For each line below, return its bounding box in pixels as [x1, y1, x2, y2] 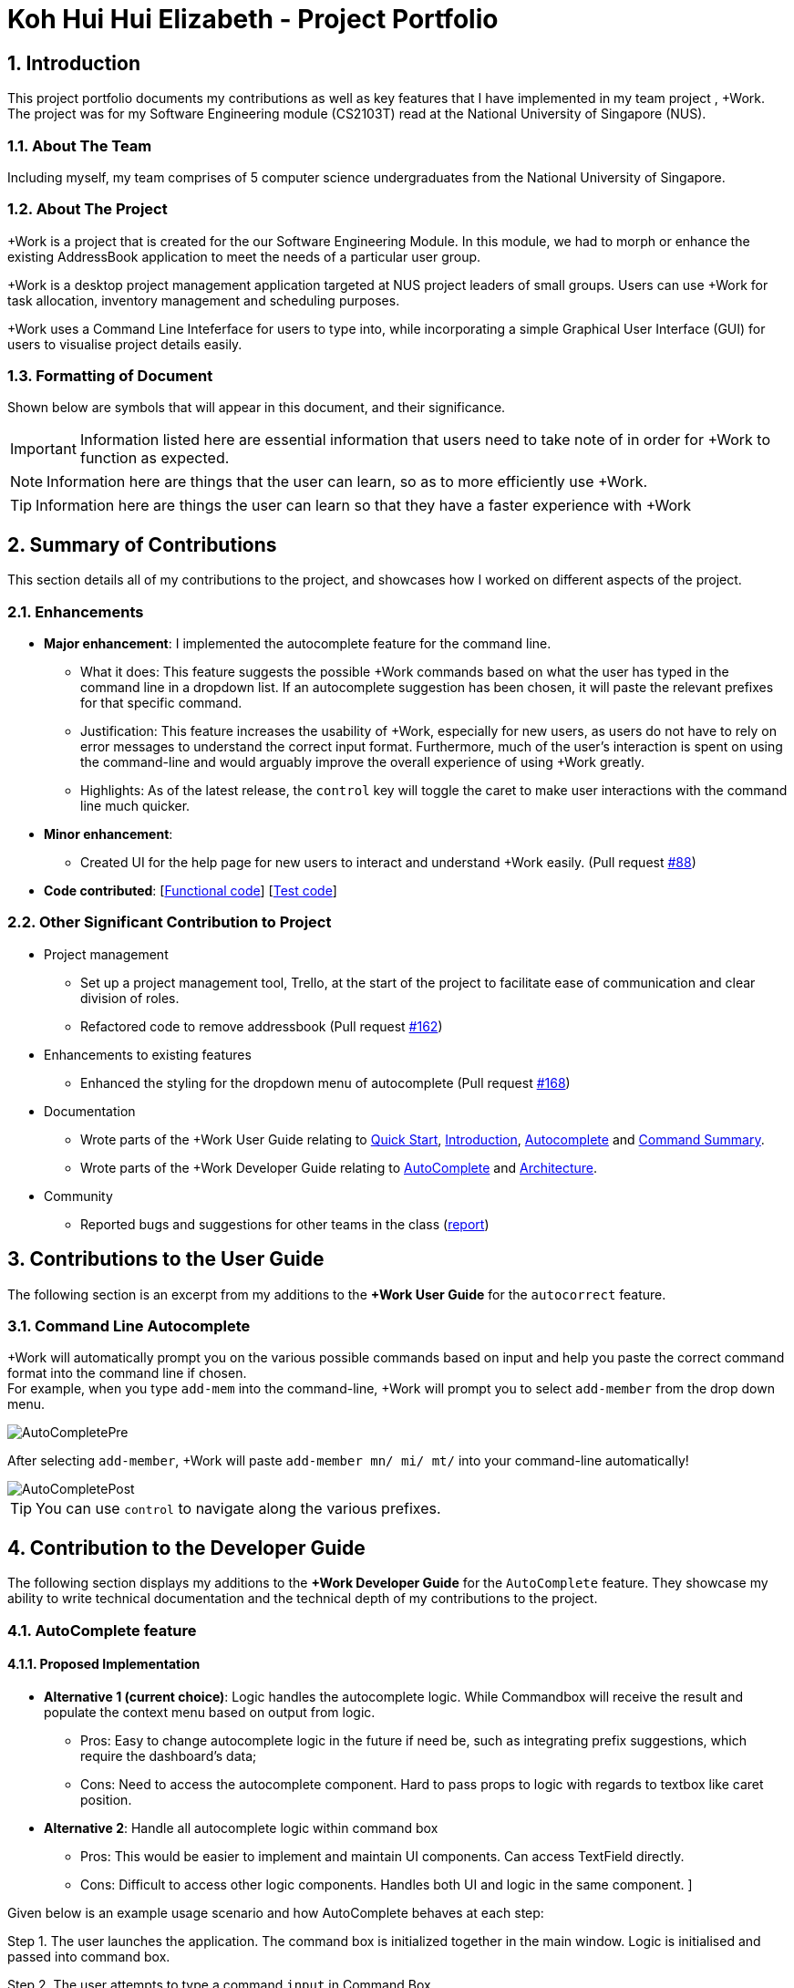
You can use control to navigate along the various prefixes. [36, 1499, 441, 1518]
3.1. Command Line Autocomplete [7, 1316, 251, 1335]
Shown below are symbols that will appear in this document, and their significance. [7, 399, 506, 416]
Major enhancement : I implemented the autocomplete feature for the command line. [44, 636, 552, 652]
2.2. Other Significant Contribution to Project [7, 913, 332, 932]
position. [80, 1791, 132, 1807]
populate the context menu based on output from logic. [44, 1703, 376, 1720]
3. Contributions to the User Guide [7, 1248, 325, 1271]
